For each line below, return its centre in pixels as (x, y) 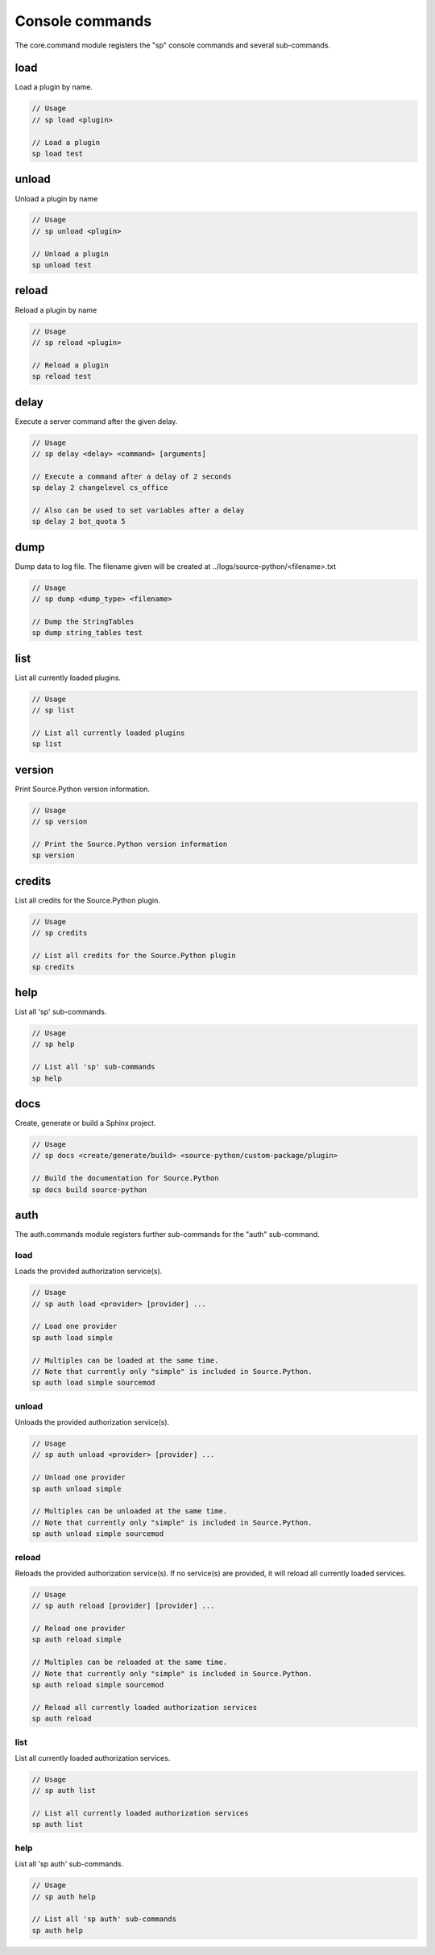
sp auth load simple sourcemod (94, 1383)
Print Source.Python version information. (83, 789)
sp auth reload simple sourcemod (98, 1685)
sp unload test (62, 265)
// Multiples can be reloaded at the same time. (130, 1662)
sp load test (58, 154)
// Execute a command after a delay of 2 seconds (132, 476)
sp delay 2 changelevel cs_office (100, 488)
